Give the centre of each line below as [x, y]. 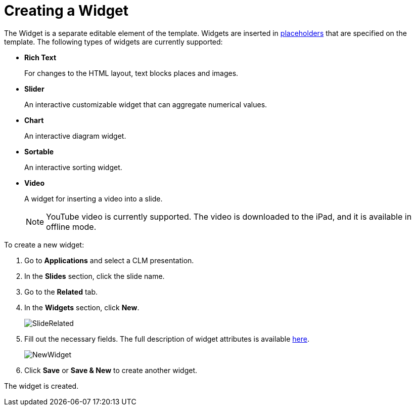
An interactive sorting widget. [73, 167]
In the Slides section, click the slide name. [95, 276]
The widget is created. [41, 386]
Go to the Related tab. [61, 292]
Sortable [39, 151]
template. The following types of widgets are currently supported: [113, 42]
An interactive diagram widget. [75, 136]
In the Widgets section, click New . [82, 307]
